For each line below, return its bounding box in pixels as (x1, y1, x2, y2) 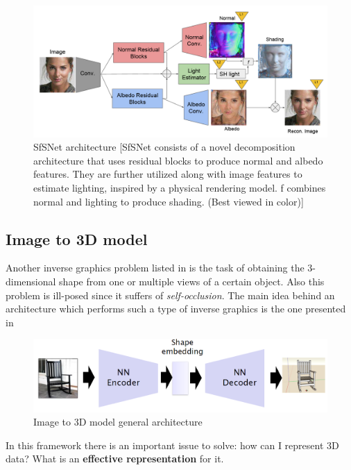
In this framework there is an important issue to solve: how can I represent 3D (6, 437, 339, 452)
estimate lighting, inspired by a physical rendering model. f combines (33, 181, 326, 195)
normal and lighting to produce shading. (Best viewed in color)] (33, 194, 304, 208)
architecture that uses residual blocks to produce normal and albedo (33, 153, 323, 167)
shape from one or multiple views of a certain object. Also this (59, 274, 325, 288)
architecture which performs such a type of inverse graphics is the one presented (6, 301, 346, 316)
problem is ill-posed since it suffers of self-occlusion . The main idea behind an (6, 287, 335, 302)
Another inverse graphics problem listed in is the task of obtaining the (6, 260, 305, 275)
